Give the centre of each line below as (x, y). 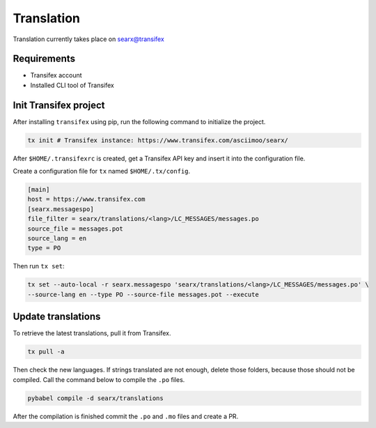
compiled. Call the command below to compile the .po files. (99, 379)
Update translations (57, 317)
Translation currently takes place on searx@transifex (89, 39)
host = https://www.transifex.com (86, 199)
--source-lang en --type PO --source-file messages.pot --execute (143, 294)
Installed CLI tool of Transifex (72, 85)
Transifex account (56, 75)
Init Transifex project (59, 105)
